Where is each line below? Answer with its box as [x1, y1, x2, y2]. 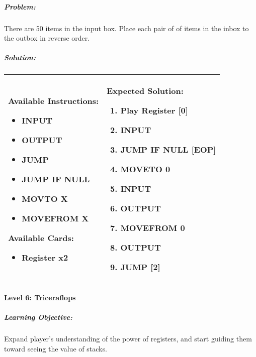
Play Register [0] [120, 104, 188, 116]
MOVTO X [22, 192, 68, 204]
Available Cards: [8, 231, 74, 244]
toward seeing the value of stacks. [4, 343, 107, 353]
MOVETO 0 [120, 163, 170, 175]
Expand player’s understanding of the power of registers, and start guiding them [4, 333, 252, 344]
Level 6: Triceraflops [4, 292, 76, 302]
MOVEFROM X [22, 212, 89, 224]
